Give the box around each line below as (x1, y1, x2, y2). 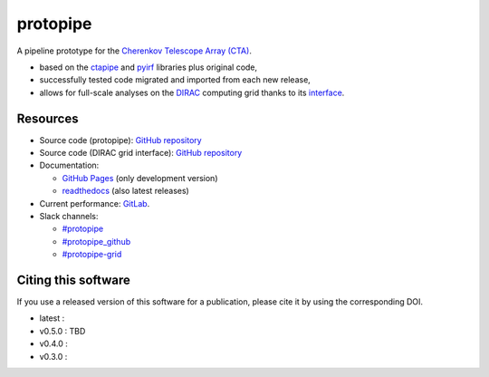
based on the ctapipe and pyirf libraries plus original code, (39, 62, 258, 72)
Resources (16, 111, 79, 126)
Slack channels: (39, 210, 99, 221)
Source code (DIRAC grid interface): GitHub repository (39, 148, 243, 159)
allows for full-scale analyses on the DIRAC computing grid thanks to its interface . (39, 87, 345, 98)
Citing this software (16, 272, 130, 287)
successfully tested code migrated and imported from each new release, (39, 74, 312, 85)
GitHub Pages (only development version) (62, 172, 218, 183)
